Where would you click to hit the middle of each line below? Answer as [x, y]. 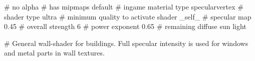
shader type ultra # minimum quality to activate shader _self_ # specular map [128, 16]
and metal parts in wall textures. [54, 53]
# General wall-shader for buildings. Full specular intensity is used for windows [126, 43]
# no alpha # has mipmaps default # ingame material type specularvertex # [124, 6]
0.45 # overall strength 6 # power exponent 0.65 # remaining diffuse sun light [125, 26]
